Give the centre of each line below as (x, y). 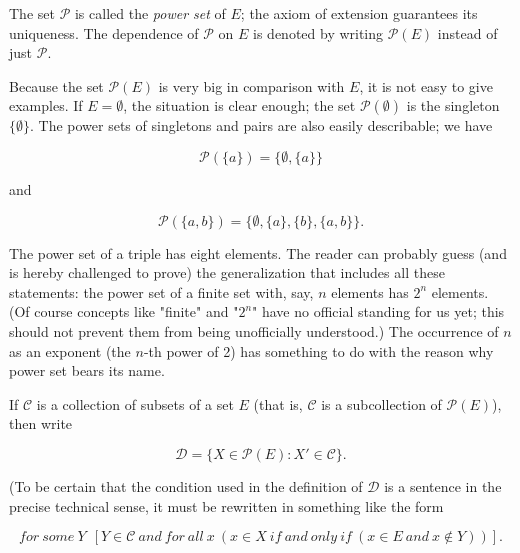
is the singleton (453, 105)
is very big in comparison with (251, 85)
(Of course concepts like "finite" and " (124, 311)
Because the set (56, 85)
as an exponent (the (70, 350)
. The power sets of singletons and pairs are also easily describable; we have (261, 125)
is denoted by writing (318, 32)
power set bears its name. (87, 370)
